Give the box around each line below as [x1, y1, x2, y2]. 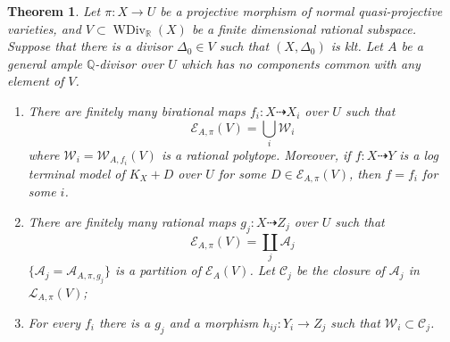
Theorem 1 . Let [7, 2, 101, 20]
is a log [399, 145, 438, 163]
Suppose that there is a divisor [7, 37, 172, 55]
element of [7, 71, 64, 90]
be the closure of [296, 261, 385, 279]
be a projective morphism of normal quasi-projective [160, 2, 443, 20]
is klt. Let [330, 37, 383, 55]
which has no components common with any [180, 54, 421, 72]
